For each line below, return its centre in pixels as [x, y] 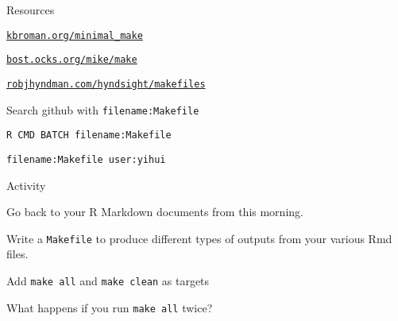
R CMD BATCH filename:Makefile [89, 135]
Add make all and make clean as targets [108, 280]
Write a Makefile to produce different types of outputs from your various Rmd [199, 238]
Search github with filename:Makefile [103, 109]
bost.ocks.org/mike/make [72, 60]
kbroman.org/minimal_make [75, 35]
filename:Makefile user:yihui [86, 159]
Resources [31, 10]
